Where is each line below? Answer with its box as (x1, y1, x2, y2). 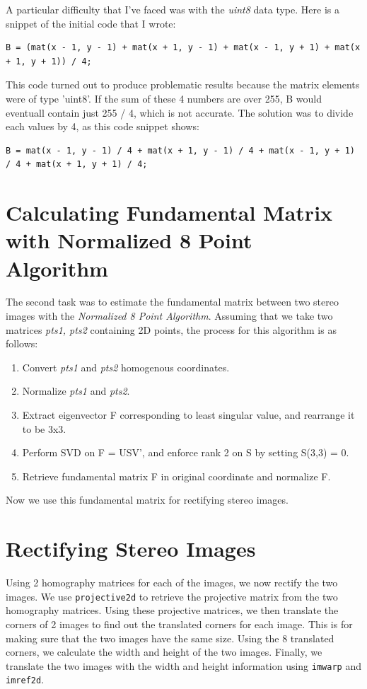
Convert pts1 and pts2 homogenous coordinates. (22, 359, 230, 374)
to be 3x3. (22, 421, 66, 436)
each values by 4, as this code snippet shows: (6, 119, 199, 134)
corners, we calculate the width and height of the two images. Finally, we (6, 644, 322, 659)
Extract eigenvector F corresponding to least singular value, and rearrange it (22, 407, 355, 422)
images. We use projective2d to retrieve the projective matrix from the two (6, 589, 338, 603)
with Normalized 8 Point (6, 226, 252, 255)
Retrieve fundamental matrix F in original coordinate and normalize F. (22, 468, 331, 483)
